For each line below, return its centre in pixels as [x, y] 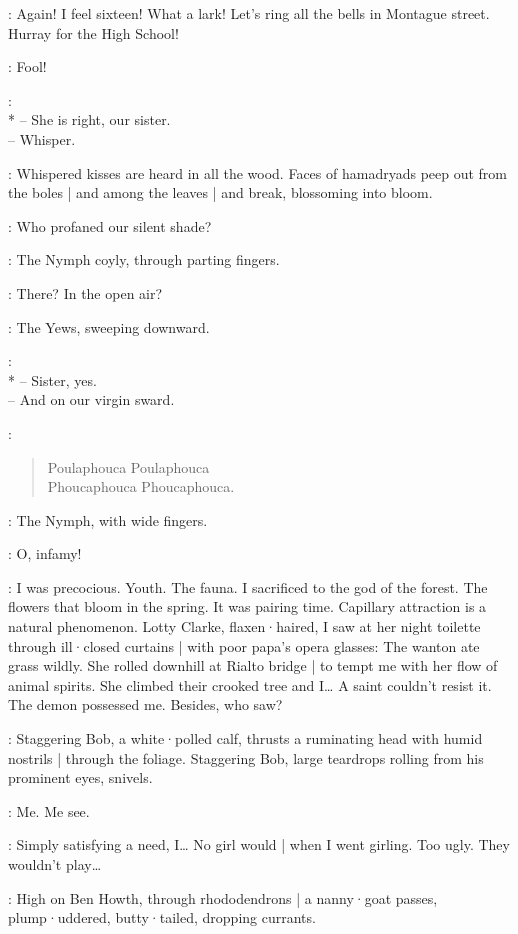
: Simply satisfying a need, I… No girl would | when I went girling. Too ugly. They [259, 844]
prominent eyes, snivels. [80, 777]
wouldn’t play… [55, 864]
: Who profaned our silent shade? [110, 225]
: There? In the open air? [85, 292]
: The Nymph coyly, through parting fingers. [144, 259]
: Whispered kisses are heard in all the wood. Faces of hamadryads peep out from [258, 172]
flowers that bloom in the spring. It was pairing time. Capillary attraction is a [247, 606]
